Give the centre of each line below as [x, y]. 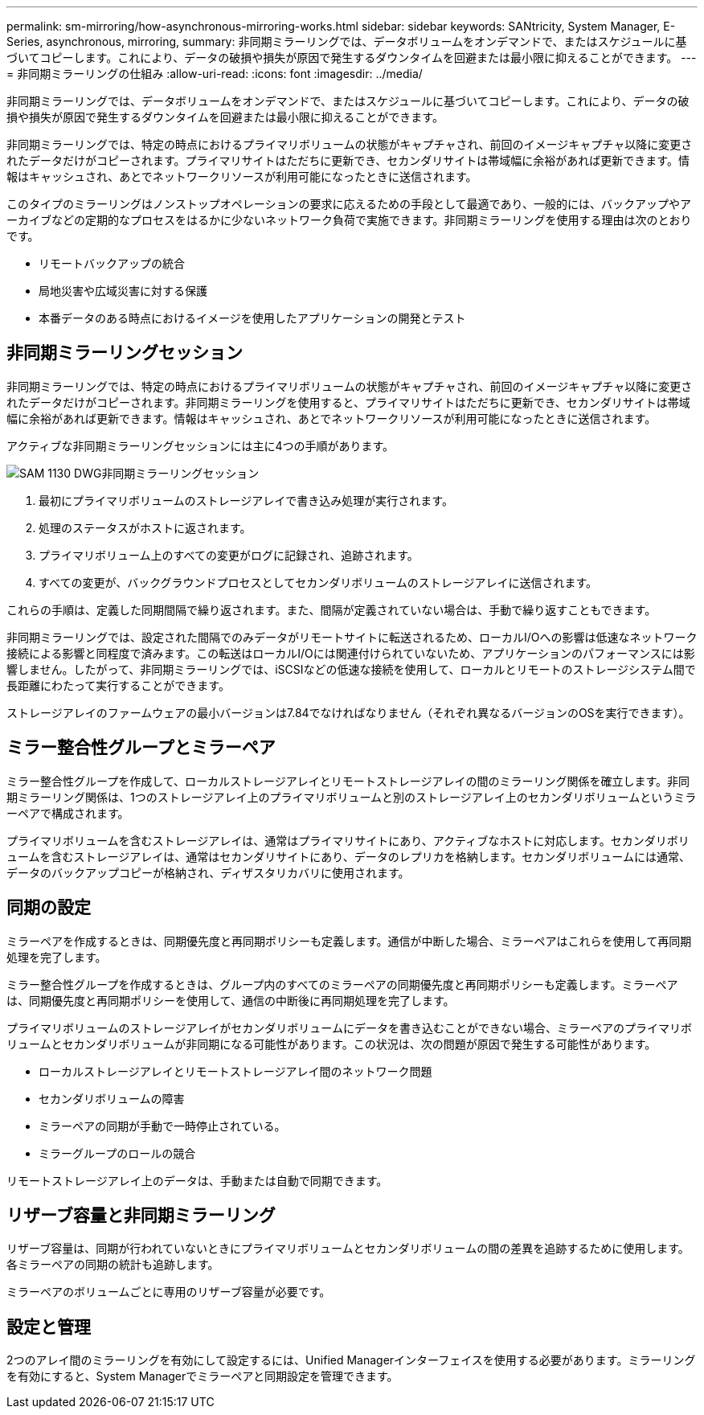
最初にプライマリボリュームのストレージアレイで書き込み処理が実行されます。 [246, 500]
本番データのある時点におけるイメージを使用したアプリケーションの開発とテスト [252, 318]
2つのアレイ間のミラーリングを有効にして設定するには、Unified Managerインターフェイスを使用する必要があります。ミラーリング [351, 1360]
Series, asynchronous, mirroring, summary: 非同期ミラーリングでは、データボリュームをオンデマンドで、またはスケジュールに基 [347, 41]
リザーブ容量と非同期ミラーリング [141, 1215]
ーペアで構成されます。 [68, 813]
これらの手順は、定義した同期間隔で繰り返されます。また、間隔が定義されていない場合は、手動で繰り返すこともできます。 [332, 609]
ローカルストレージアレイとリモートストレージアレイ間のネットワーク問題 [235, 1071]
